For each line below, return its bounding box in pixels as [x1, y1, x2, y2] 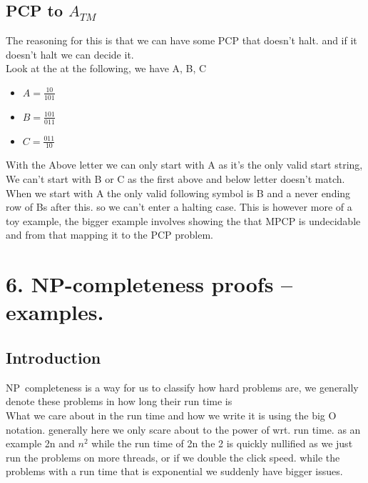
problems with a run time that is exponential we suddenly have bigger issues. [6, 464, 343, 479]
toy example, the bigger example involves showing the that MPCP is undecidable [6, 213, 361, 228]
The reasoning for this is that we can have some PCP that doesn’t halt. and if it [6, 33, 357, 48]
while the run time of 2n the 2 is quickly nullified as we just [91, 436, 353, 451]
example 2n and [6, 436, 75, 451]
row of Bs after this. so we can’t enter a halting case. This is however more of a [6, 199, 352, 214]
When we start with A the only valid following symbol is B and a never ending [6, 185, 351, 200]
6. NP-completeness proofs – [6, 269, 293, 299]
